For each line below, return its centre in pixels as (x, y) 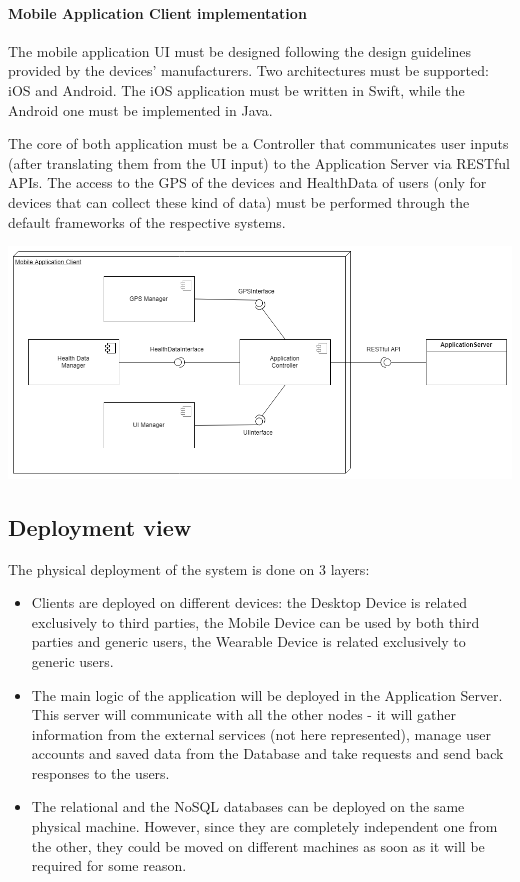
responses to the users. (100, 772)
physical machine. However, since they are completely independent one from (264, 826)
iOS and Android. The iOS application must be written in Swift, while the (236, 89)
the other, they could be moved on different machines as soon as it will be (258, 845)
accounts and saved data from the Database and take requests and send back (267, 753)
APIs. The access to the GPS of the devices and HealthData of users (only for (247, 182)
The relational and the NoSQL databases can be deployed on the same (248, 806)
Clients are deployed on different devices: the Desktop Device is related (249, 602)
